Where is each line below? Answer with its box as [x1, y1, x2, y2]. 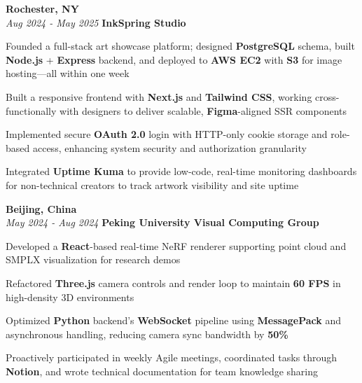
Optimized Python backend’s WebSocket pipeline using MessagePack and [6, 313, 342, 328]
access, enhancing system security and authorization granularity [32, 140, 307, 155]
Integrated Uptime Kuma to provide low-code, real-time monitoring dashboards [6, 164, 357, 179]
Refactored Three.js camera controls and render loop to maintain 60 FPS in [6, 275, 341, 290]
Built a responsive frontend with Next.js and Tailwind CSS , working [6, 89, 312, 104]
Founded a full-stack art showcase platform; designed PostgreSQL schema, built [6, 39, 355, 53]
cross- [315, 89, 340, 104]
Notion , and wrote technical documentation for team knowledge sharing [6, 363, 319, 378]
